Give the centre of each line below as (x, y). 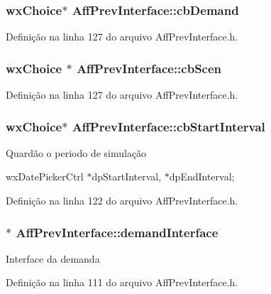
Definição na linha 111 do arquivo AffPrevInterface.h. (122, 282)
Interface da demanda (53, 258)
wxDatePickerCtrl (45, 176)
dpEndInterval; (202, 176)
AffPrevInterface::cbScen (149, 68)
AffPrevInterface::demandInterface (117, 232)
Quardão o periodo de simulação (76, 152)
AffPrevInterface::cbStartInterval (168, 126)
